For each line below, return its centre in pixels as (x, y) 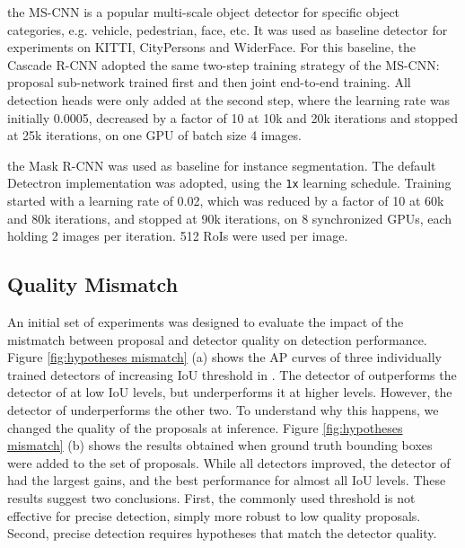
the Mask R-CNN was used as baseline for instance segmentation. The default (222, 165)
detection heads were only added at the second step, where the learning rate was (229, 99)
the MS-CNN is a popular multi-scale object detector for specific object (204, 12)
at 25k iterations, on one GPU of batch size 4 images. (154, 135)
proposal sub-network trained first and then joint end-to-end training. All (209, 82)
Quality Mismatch (93, 284)
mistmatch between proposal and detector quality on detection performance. (217, 339)
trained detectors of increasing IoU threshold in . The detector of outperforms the (232, 374)
